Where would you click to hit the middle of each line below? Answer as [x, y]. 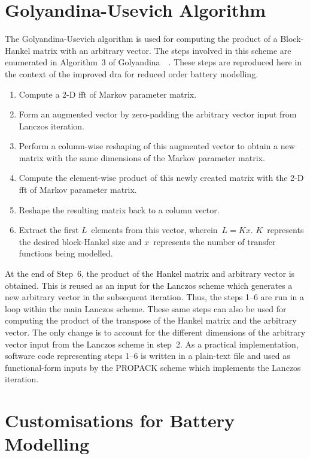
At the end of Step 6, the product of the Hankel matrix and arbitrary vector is [150, 274]
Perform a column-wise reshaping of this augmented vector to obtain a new [157, 146]
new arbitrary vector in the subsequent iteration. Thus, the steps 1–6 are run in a [154, 297]
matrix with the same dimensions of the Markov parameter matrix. [142, 157]
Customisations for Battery [120, 420]
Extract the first [49, 230]
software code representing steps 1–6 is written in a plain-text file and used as [148, 356]
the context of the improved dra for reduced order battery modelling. [132, 73]
